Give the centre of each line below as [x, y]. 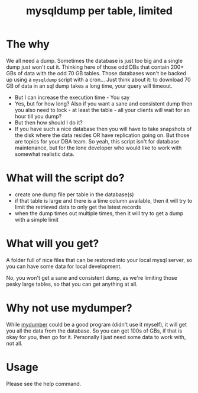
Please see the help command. [44, 384]
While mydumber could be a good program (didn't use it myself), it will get [97, 324]
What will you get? [53, 244]
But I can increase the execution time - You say [72, 97]
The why [28, 44]
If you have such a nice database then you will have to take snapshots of [103, 129]
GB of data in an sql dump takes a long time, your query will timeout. [89, 86]
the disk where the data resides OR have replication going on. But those [102, 135]
